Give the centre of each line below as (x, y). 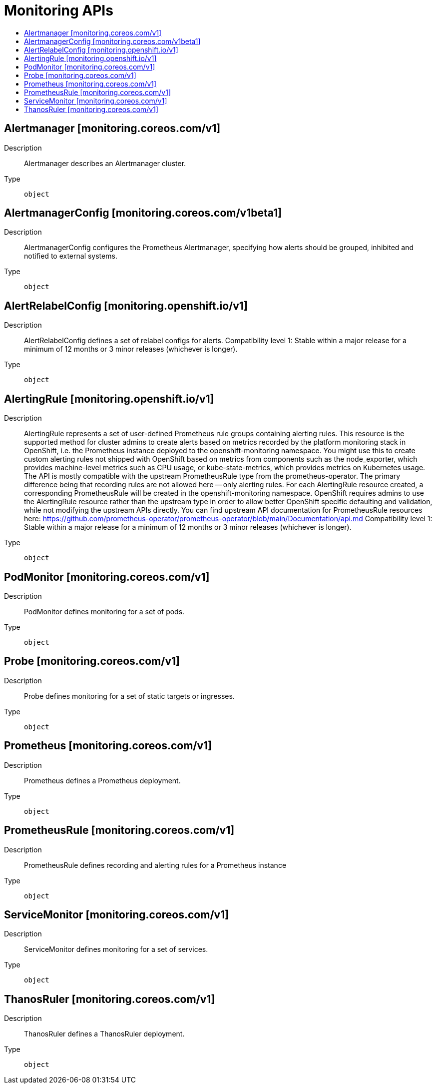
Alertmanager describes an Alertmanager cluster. (105, 163)
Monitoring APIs (59, 11)
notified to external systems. (71, 256)
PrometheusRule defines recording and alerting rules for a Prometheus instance (155, 865)
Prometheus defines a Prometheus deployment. (102, 780)
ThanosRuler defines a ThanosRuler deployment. (104, 1034)
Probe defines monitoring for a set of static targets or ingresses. (129, 696)
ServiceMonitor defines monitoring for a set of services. (116, 949)
